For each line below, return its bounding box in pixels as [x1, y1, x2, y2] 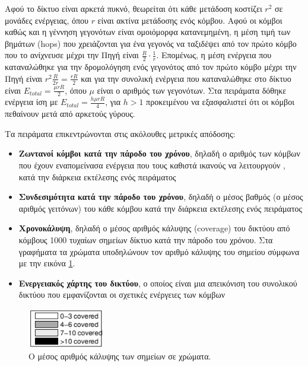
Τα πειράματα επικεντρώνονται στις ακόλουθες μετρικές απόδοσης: [5, 127, 236, 139]
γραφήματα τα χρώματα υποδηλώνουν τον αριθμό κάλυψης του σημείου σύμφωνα [18, 245, 300, 257]
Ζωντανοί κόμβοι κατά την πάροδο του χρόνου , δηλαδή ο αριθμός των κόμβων [18, 147, 300, 160]
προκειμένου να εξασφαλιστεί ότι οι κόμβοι [146, 96, 294, 108]
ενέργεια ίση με [5, 96, 58, 108]
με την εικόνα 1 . [18, 257, 75, 269]
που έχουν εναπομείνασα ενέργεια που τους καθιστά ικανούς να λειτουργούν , [18, 159, 285, 171]
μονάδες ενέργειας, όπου [5, 14, 88, 26]
